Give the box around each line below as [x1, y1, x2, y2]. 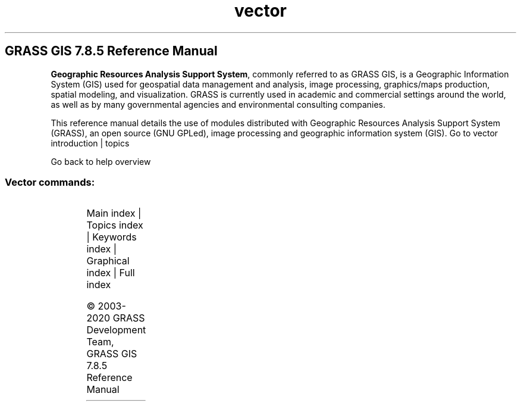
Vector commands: [5, 176, 95, 188]
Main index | [86, 207, 142, 220]
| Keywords [86, 231, 137, 243]
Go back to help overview [51, 156, 151, 167]
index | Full [86, 267, 135, 279]
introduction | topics [51, 138, 130, 148]
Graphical [86, 255, 130, 267]
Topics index [86, 219, 143, 232]
